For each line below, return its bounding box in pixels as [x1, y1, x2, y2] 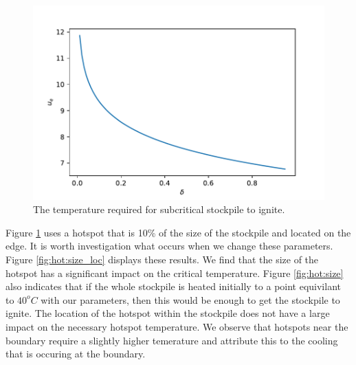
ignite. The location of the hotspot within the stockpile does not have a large [5, 306, 330, 320]
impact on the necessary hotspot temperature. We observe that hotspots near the [5, 320, 348, 333]
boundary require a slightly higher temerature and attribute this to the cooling [5, 333, 338, 347]
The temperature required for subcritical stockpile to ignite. [33, 202, 285, 217]
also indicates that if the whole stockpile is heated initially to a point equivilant [5, 279, 341, 294]
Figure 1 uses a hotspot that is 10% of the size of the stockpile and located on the [5, 225, 351, 239]
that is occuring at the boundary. [5, 346, 146, 361]
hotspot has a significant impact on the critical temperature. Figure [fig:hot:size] [5, 265, 344, 280]
